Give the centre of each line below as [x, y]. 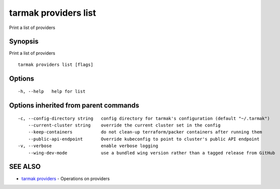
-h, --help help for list [52, 92]
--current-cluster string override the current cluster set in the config [124, 125]
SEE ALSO [25, 167]
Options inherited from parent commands [74, 106]
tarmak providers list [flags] [56, 64]
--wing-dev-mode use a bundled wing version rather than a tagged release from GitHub [152, 153]
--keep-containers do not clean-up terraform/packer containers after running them [145, 132]
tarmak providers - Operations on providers [66, 178]
